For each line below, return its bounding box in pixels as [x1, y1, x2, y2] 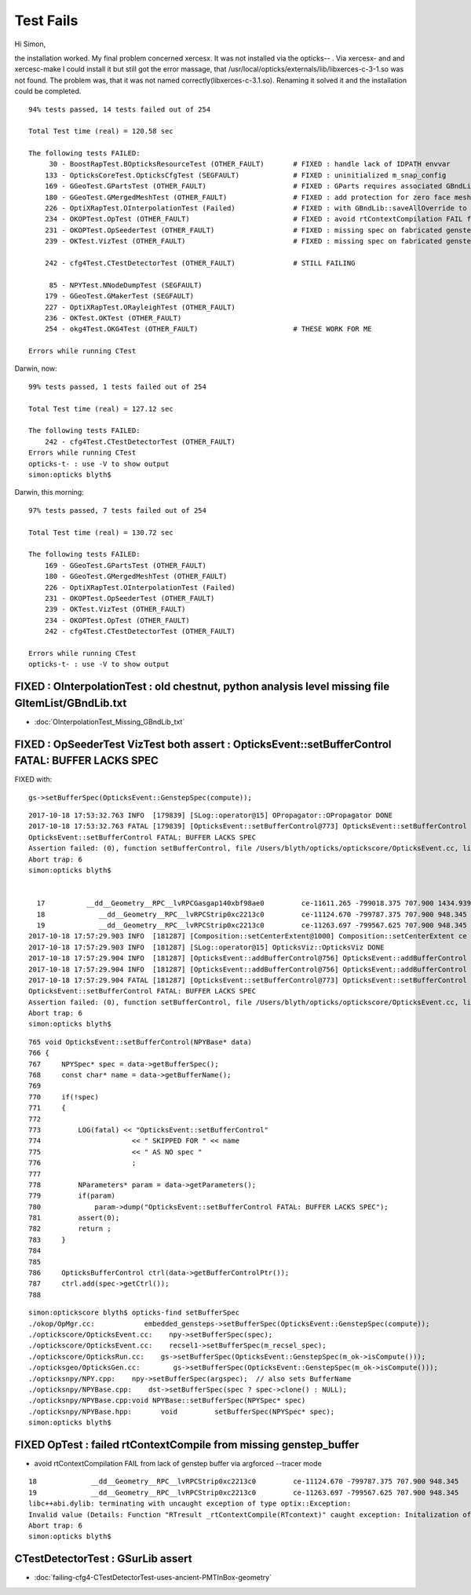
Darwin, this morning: [14, 488, 84, 497]
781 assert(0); [28, 1213, 120, 1223]
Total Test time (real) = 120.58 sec [28, 126, 174, 136]
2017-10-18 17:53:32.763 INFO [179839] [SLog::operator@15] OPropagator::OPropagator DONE [28, 811, 392, 820]
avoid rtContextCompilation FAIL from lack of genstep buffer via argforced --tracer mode [34, 1459, 322, 1469]
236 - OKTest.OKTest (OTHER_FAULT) [44, 313, 182, 322]
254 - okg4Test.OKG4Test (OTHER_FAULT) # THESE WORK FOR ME [44, 324, 372, 334]
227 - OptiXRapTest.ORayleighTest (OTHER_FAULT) [44, 302, 235, 312]
